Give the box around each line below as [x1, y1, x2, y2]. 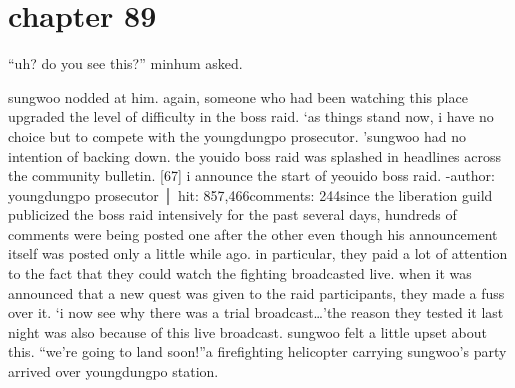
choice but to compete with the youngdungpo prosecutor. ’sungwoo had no [8, 125, 466, 146]
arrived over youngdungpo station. [8, 361, 219, 382]
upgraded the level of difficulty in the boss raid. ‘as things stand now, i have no [8, 106, 494, 127]
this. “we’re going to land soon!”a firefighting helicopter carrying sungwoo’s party [8, 341, 507, 362]
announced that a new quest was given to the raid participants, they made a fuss [8, 282, 505, 303]
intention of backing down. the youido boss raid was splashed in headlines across [8, 145, 502, 166]
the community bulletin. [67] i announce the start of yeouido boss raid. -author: [8, 165, 495, 186]
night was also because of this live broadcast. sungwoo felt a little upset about [8, 321, 487, 342]
